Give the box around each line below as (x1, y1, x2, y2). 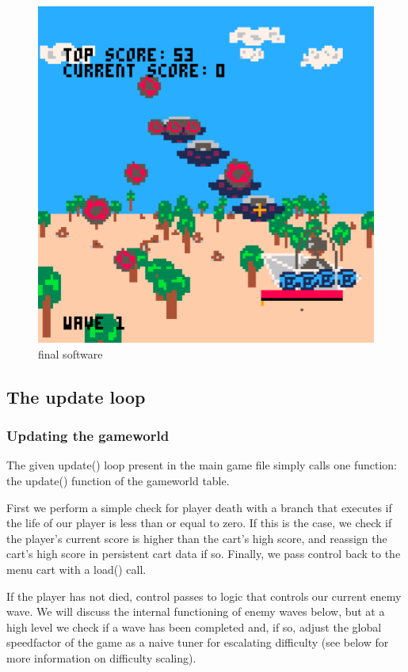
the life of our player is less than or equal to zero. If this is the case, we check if (6, 514, 392, 531)
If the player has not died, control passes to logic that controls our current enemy (6, 587, 402, 604)
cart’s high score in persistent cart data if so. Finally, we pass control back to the (6, 545, 401, 562)
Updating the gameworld (6, 426, 170, 446)
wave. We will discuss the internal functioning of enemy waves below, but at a (6, 603, 385, 620)
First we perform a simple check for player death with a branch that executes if (6, 499, 392, 515)
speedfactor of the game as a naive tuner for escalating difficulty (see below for (6, 634, 389, 651)
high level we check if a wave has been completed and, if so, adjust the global (6, 618, 382, 635)
